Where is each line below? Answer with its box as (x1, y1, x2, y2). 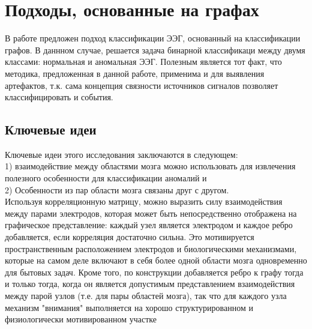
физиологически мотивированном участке (5, 313, 157, 325)
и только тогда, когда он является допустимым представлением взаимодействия (5, 277, 295, 290)
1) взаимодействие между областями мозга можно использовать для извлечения (5, 160, 296, 172)
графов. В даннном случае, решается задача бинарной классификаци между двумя (5, 43, 305, 56)
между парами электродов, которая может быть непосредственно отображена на (5, 207, 297, 219)
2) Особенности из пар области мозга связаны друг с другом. (5, 183, 229, 196)
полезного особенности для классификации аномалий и (5, 172, 207, 184)
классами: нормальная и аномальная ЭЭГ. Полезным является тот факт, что (5, 55, 282, 68)
